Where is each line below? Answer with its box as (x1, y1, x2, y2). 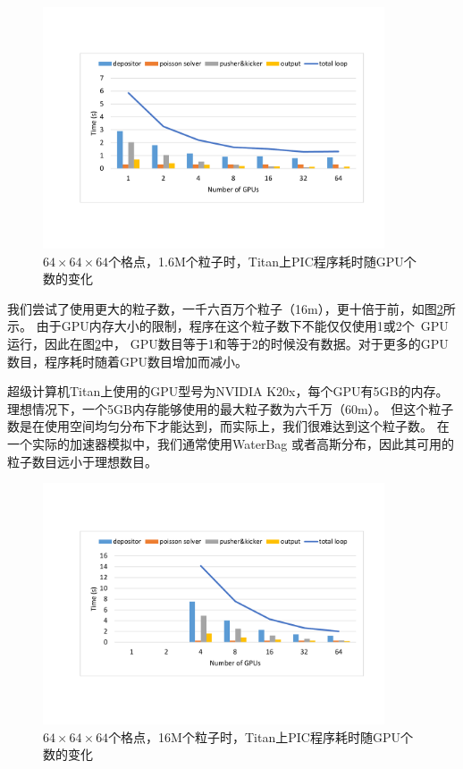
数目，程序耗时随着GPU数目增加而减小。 (7, 351, 248, 370)
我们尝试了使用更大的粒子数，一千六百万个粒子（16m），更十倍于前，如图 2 (7, 299, 443, 317)
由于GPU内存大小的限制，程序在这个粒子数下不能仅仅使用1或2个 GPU (36, 317, 449, 335)
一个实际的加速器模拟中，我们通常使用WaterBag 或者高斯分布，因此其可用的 (7, 434, 454, 452)
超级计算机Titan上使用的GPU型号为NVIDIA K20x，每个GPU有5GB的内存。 (7, 382, 449, 401)
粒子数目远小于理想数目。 (7, 452, 157, 470)
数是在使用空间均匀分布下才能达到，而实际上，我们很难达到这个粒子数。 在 (7, 417, 450, 435)
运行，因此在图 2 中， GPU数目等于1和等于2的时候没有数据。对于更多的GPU (7, 334, 449, 353)
